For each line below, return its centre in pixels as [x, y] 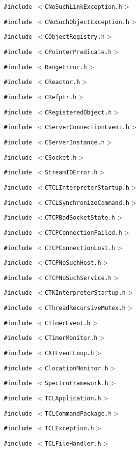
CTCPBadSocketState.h [80, 218]
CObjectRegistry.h [75, 37]
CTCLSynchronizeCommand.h [87, 203]
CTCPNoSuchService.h [78, 278]
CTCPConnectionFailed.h [84, 233]
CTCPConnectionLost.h [80, 248]
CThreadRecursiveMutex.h [85, 308]
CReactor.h [62, 82]
